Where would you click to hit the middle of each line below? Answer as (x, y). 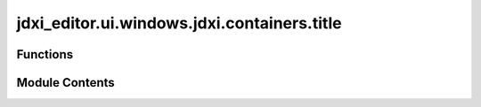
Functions (45, 54)
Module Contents (65, 83)
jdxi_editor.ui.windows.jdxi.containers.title (179, 23)
